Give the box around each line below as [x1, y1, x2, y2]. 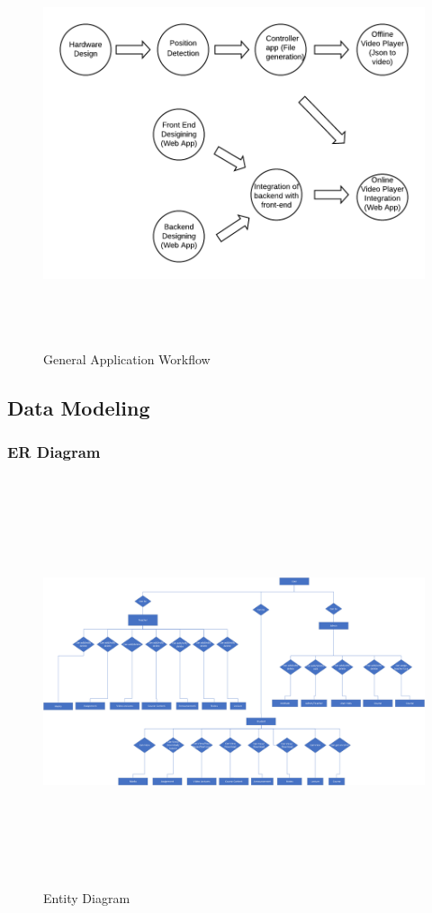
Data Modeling [7, 394, 150, 422]
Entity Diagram [43, 888, 130, 907]
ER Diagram [7, 441, 101, 463]
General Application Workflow [43, 350, 211, 369]
